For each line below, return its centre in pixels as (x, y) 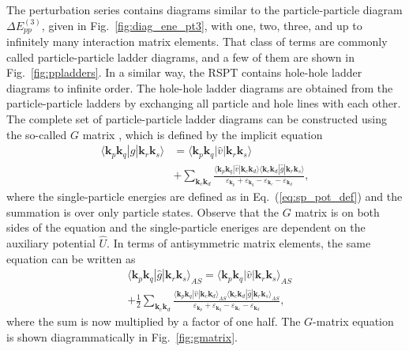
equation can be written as (71, 258)
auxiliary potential (51, 242)
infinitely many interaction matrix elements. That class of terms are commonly (197, 42)
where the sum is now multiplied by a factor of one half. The (154, 321)
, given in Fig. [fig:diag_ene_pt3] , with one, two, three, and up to (202, 25)
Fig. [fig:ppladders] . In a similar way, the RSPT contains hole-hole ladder (184, 72)
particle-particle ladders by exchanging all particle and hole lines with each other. (204, 103)
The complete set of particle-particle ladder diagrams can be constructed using (197, 119)
